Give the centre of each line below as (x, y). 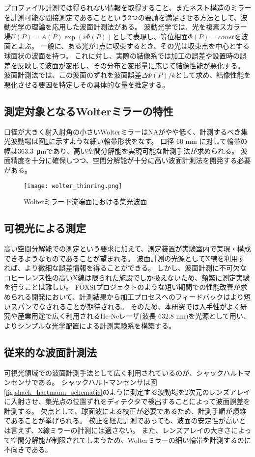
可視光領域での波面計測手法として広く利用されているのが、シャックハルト (124, 372)
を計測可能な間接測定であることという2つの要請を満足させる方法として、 (122, 17)
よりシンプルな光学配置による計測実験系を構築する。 (90, 325)
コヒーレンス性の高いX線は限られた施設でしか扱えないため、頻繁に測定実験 (127, 277)
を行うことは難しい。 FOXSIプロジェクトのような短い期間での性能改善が (122, 287)
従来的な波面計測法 (50, 352)
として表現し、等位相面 (150, 36)
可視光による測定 (45, 228)
